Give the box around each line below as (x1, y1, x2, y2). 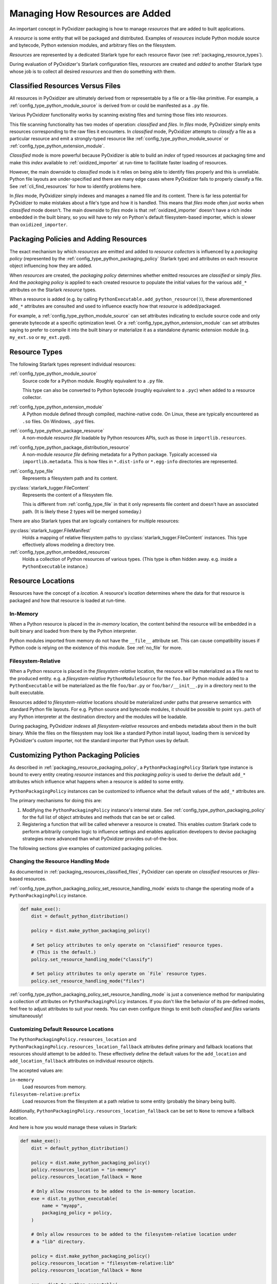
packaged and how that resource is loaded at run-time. (9, 597, 126, 603)
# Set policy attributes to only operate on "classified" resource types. (31, 942, 223, 948)
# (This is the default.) (31, 949, 96, 955)
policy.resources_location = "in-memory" (31, 1166, 137, 1173)
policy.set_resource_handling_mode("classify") (31, 956, 153, 962)
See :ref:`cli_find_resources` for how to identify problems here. (9, 183, 142, 190)
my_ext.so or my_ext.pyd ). (9, 334, 71, 340)
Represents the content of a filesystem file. (22, 492, 113, 498)
